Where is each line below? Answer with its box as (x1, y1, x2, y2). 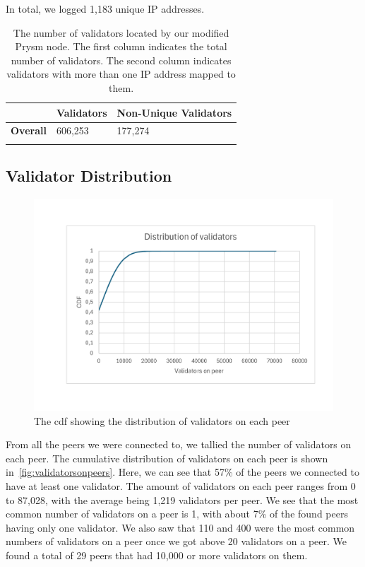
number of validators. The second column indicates (11, 52, 232, 67)
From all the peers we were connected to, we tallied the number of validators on (6, 437, 352, 452)
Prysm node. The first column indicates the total (15, 39, 227, 54)
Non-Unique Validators (116, 105, 232, 119)
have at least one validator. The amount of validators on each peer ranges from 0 (6, 478, 356, 493)
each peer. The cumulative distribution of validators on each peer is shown (6, 450, 328, 465)
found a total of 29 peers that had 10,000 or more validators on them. (6, 547, 308, 562)
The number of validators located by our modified (13, 25, 229, 40)
